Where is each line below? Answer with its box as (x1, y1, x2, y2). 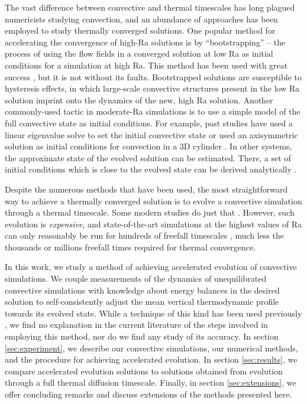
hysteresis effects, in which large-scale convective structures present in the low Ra (5, 82, 300, 95)
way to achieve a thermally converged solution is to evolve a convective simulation (5, 194, 302, 207)
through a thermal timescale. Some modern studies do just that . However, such (5, 206, 295, 219)
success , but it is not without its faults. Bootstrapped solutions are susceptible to (5, 70, 302, 83)
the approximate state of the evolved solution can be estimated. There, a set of (5, 151, 291, 164)
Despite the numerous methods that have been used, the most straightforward (5, 183, 288, 195)
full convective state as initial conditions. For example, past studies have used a (5, 116, 293, 129)
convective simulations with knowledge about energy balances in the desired (5, 284, 280, 296)
